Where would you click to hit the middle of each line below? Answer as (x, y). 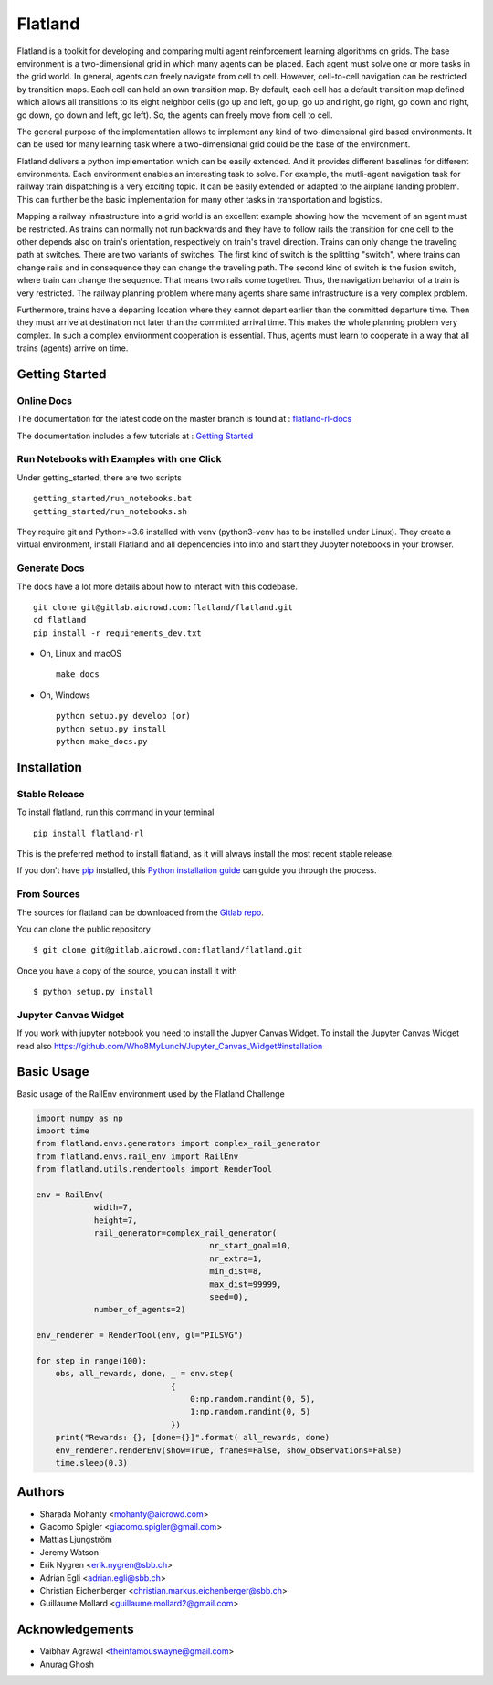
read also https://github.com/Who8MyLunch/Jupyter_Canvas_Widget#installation (170, 1046)
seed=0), (229, 1296)
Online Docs (45, 400)
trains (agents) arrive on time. (73, 348)
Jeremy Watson (69, 1552)
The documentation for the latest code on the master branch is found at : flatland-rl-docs (184, 419)
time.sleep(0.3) (91, 1463)
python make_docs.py (102, 742)
